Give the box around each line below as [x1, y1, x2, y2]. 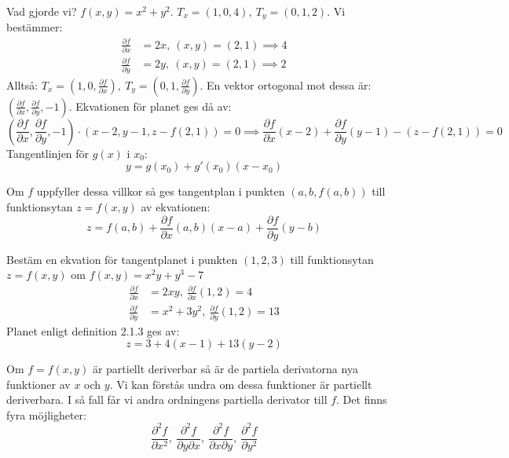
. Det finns [336, 391, 387, 408]
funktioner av [6, 376, 71, 392]
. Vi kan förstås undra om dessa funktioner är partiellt [109, 376, 372, 392]
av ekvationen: [141, 198, 211, 214]
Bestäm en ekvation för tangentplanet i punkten [6, 251, 238, 267]
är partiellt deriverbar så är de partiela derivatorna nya [92, 361, 358, 377]
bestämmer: [6, 19, 63, 35]
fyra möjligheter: [6, 406, 86, 423]
